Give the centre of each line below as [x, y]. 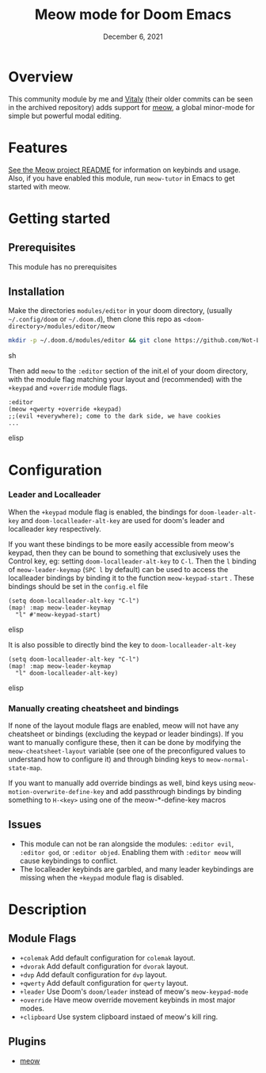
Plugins [27, 1042]
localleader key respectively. [55, 529]
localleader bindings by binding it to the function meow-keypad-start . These [131, 578]
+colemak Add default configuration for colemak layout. [107, 957]
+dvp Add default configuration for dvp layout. [93, 974]
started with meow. [40, 186]
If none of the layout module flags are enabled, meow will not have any [123, 726]
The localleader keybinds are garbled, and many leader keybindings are [137, 869]
